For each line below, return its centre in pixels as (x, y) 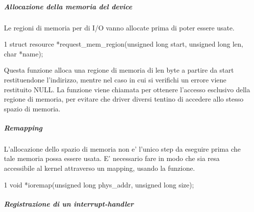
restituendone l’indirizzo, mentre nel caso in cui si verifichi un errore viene (115, 79)
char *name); (24, 53)
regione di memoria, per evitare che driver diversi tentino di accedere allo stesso (124, 99)
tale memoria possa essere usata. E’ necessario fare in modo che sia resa (112, 158)
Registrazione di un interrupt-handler (69, 203)
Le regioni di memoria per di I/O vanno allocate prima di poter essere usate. (119, 27)
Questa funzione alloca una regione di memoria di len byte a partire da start (119, 70)
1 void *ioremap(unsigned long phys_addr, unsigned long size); (99, 184)
